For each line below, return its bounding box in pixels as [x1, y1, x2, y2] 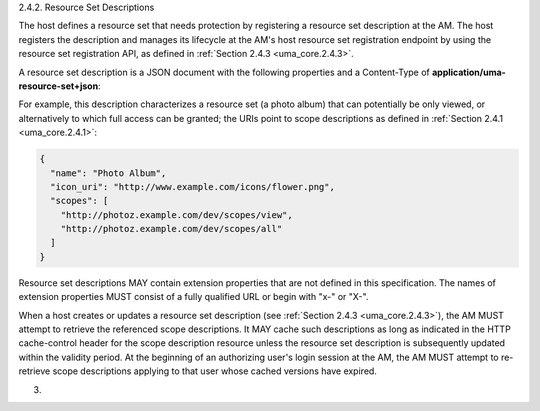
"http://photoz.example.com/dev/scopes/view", [60, 209, 294, 220]
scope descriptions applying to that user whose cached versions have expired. [52, 365, 377, 377]
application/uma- [431, 66, 507, 78]
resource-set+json [18, 80, 99, 92]
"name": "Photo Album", [50, 167, 167, 179]
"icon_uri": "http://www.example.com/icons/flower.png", [50, 181, 335, 192]
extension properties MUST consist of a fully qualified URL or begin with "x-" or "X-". [18, 291, 369, 303]
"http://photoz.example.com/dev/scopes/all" [60, 223, 283, 235]
